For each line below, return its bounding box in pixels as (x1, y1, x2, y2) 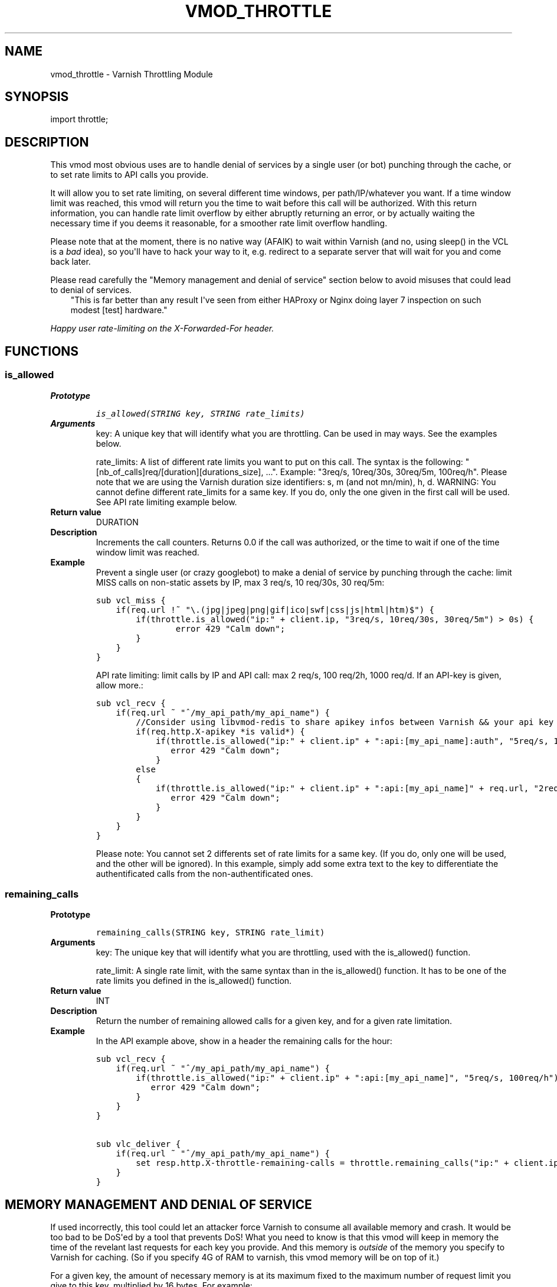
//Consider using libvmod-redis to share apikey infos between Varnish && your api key (136, 717, 554, 727)
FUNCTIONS (5, 343, 79, 359)
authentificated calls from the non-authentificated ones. (96, 868, 313, 879)
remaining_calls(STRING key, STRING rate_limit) (96, 928, 325, 938)
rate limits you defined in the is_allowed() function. (96, 976, 292, 986)
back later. (50, 256, 91, 267)
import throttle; (50, 114, 109, 125)
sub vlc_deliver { (96, 1139, 181, 1149)
